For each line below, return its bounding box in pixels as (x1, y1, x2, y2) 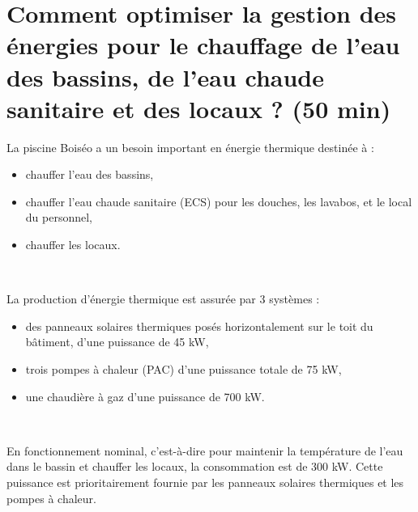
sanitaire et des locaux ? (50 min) (6, 91, 391, 125)
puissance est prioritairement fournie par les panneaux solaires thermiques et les (6, 474, 404, 490)
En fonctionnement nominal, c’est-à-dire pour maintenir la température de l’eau (6, 442, 403, 459)
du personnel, (25, 209, 92, 226)
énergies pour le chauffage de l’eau (6, 28, 400, 61)
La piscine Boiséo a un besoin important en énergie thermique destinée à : (6, 138, 374, 155)
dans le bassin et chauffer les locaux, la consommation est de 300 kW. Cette (6, 458, 383, 475)
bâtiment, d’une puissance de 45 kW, (25, 333, 209, 350)
